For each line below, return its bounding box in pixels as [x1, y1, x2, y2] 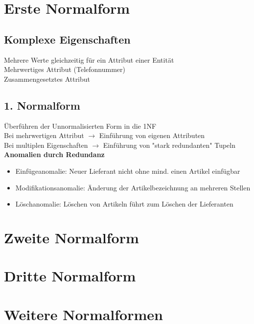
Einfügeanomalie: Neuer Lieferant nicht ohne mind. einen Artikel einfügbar [15, 165, 240, 176]
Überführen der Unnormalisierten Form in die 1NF [4, 120, 157, 131]
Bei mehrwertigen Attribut [4, 130, 84, 140]
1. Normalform [4, 97, 80, 113]
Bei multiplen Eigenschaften [4, 139, 88, 150]
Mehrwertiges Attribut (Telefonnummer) [4, 64, 125, 74]
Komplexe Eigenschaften [4, 31, 131, 46]
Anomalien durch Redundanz [4, 149, 105, 160]
